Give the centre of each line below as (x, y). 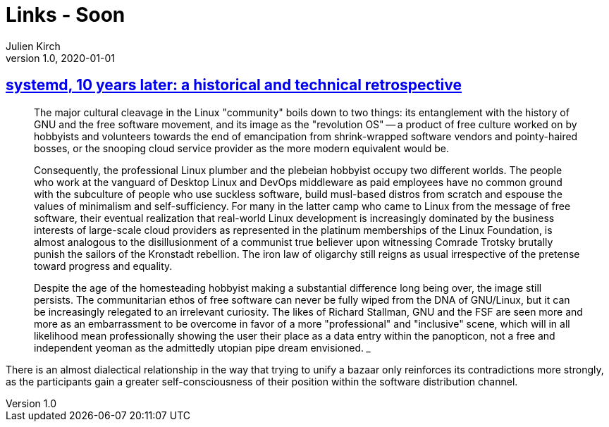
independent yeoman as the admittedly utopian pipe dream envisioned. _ (203, 347)
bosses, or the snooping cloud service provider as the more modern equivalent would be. (241, 148)
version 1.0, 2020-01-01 (60, 58)
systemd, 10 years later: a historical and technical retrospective (234, 85)
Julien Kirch (33, 46)
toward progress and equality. (103, 266)
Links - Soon (66, 15)
